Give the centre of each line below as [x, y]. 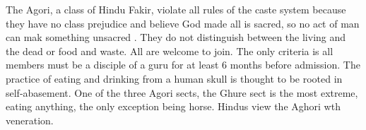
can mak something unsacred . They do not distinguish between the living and [176, 37]
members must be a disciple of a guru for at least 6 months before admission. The [183, 65]
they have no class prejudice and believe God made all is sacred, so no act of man [183, 23]
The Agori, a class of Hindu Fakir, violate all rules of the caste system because [176, 9]
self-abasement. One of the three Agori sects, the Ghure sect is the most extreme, [182, 92]
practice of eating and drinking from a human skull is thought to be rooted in [174, 78]
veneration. [30, 120]
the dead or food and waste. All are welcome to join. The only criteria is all [170, 51]
